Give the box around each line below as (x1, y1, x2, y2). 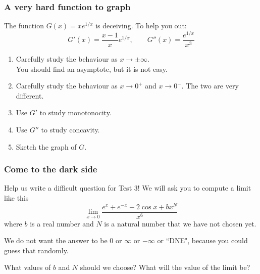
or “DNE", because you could (157, 235, 248, 246)
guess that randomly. (4, 245, 69, 255)
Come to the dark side (4, 163, 97, 175)
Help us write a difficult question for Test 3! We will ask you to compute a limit (4, 182, 251, 193)
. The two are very (181, 80, 239, 91)
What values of (4, 262, 51, 272)
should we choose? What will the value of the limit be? (80, 262, 250, 272)
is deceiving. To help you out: (95, 20, 187, 31)
